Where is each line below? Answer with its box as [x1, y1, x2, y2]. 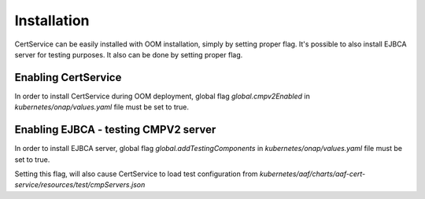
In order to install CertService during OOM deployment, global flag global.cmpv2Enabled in [14, 91, 310, 101]
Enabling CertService [14, 71, 122, 84]
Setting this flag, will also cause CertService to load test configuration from [14, 169, 259, 179]
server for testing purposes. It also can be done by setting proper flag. [14, 50, 243, 59]
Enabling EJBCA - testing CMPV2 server [14, 123, 216, 137]
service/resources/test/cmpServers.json [14, 180, 146, 190]
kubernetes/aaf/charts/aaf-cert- [260, 169, 366, 179]
